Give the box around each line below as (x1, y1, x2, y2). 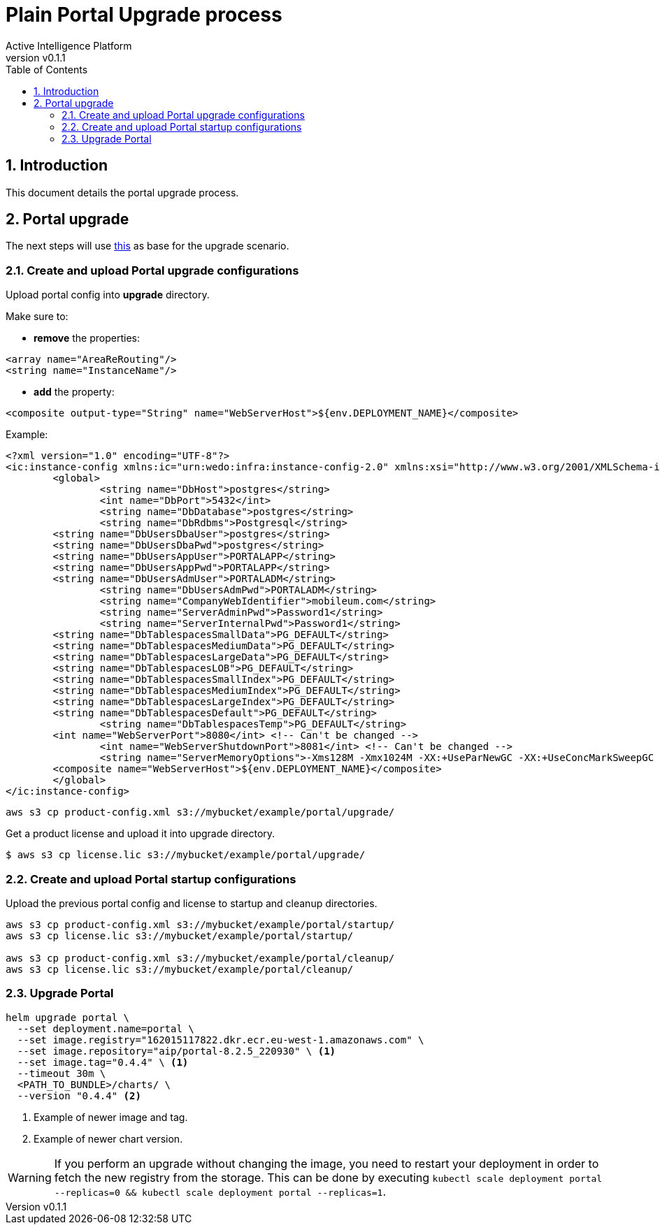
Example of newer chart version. (34, 1132, 183, 1145)
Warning (8, 1170, 52, 1185)
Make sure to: (6, 310, 69, 323)
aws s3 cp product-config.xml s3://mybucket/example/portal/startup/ (6, 918, 395, 930)
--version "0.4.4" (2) (17, 1090, 141, 1101)
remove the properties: (34, 332, 140, 345)
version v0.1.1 (6, 51, 66, 64)
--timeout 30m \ (17, 1067, 106, 1079)
